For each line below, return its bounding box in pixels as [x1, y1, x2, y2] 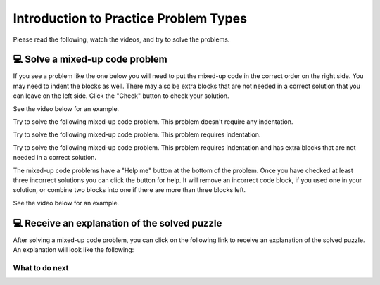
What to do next [13, 262, 69, 272]
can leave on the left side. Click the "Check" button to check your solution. [13, 91, 229, 100]
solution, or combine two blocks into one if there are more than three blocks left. [13, 186, 246, 194]
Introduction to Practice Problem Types [13, 11, 248, 26]
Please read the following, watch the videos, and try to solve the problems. [13, 35, 230, 44]
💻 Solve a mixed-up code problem [13, 53, 168, 65]
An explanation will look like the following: [13, 246, 134, 254]
